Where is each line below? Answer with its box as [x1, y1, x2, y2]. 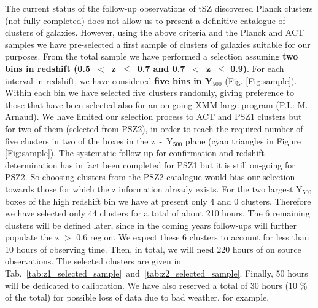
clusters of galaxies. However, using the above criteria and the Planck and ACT [5, 26, 304, 39]
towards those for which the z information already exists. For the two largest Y [5, 182, 303, 195]
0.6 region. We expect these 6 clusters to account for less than [76, 231, 309, 243]
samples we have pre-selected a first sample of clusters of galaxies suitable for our [5, 38, 311, 50]
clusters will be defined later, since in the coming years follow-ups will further [5, 218, 297, 231]
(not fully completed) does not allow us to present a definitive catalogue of [5, 14, 285, 26]
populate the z [5, 231, 60, 243]
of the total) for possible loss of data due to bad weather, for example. [5, 291, 270, 304]
